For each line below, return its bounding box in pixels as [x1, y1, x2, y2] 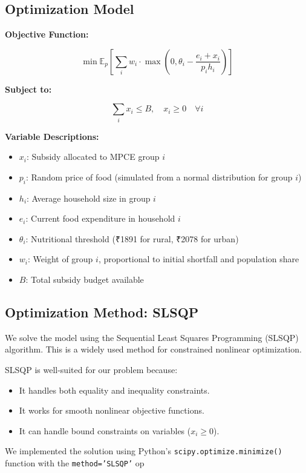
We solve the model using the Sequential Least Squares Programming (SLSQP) [5, 331, 299, 343]
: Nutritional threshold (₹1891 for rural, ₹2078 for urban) [25, 232, 239, 245]
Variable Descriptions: [5, 130, 99, 142]
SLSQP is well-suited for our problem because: [5, 363, 178, 376]
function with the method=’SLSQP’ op [5, 457, 145, 469]
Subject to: [5, 82, 52, 95]
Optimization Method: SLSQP [5, 303, 199, 322]
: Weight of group [28, 253, 93, 265]
